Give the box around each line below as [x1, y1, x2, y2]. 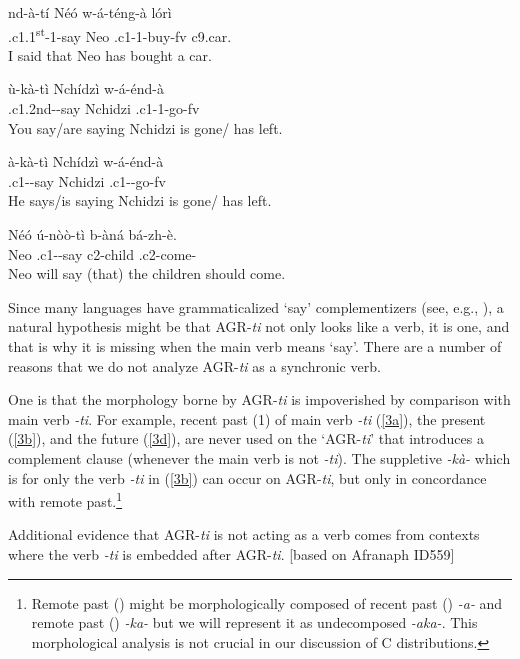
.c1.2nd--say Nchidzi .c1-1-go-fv [8, 98, 200, 119]
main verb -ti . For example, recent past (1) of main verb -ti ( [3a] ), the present [8, 408, 486, 429]
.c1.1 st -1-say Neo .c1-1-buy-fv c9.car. [8, 22, 232, 46]
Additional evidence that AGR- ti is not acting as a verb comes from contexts [8, 524, 480, 545]
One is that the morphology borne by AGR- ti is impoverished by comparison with [8, 389, 511, 410]
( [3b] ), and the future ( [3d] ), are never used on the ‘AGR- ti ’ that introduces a [8, 428, 484, 449]
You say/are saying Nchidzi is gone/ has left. [8, 117, 283, 138]
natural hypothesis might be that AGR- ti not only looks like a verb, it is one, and [8, 316, 510, 337]
